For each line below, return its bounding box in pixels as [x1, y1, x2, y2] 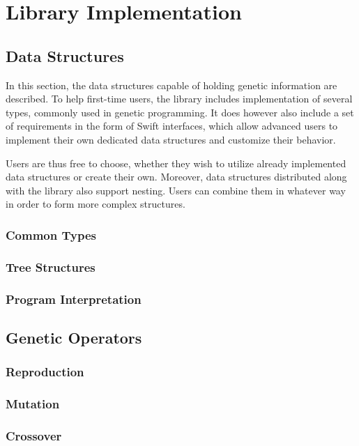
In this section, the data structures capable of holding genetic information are [6, 77, 337, 92]
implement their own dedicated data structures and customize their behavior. [6, 132, 336, 146]
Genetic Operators [6, 326, 142, 348]
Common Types [6, 226, 96, 243]
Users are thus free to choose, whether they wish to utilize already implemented [6, 155, 346, 170]
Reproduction [6, 363, 84, 380]
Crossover [6, 426, 62, 444]
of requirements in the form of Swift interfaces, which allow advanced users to [6, 118, 338, 133]
